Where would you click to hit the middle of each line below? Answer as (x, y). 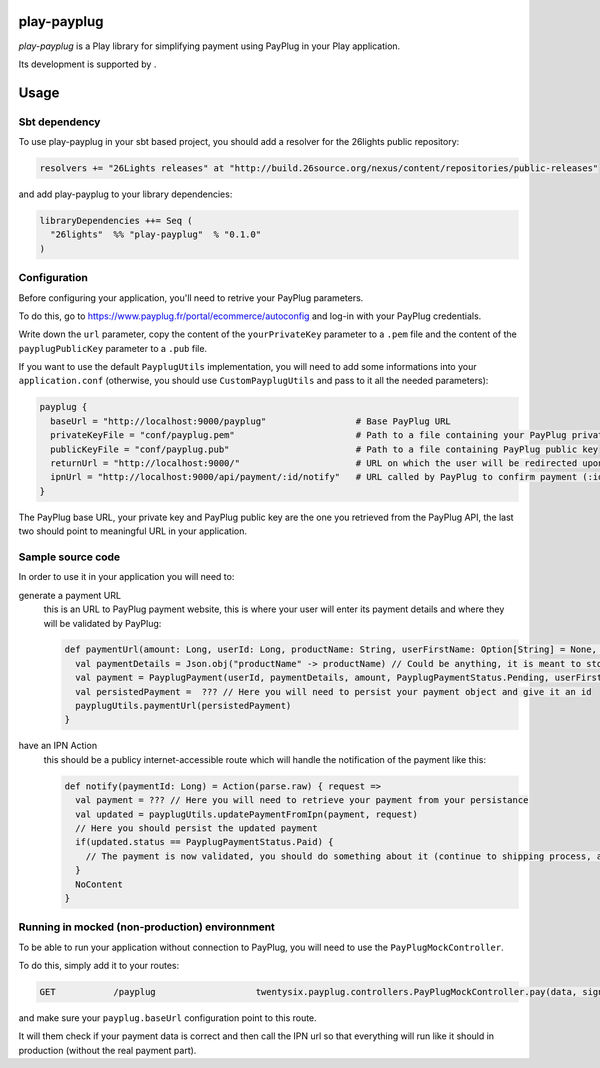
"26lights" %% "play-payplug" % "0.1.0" (156, 234)
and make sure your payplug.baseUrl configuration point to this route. (167, 1018)
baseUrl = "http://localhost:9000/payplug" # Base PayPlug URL (251, 421)
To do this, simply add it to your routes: (99, 966)
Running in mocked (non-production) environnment (146, 927)
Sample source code (69, 557)
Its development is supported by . (87, 64)
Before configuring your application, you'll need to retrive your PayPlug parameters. (191, 297)
